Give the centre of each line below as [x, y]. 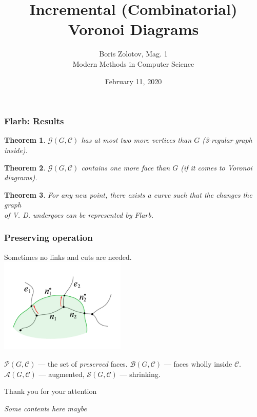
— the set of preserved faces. [83, 364]
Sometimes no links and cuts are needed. [68, 257]
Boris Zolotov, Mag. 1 [133, 54]
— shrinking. [140, 374]
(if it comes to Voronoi [216, 167]
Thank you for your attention [51, 391]
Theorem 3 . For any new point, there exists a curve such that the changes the [128, 194]
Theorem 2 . [25, 167]
